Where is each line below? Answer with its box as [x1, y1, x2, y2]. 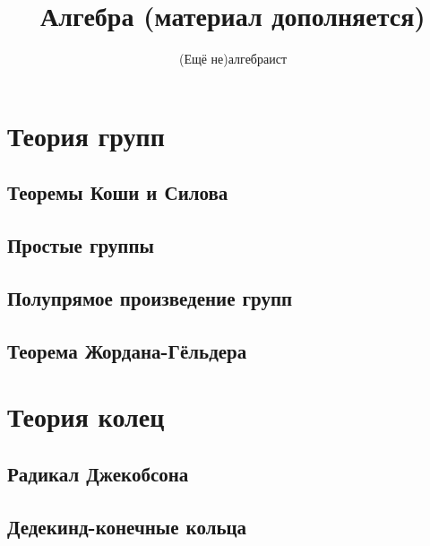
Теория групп [7, 117, 165, 153]
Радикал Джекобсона [7, 459, 189, 487]
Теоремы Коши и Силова [7, 178, 228, 206]
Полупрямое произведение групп [7, 283, 293, 311]
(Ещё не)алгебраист [178, 49, 288, 68]
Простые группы [7, 231, 154, 259]
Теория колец [7, 398, 165, 435]
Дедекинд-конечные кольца [7, 512, 247, 540]
